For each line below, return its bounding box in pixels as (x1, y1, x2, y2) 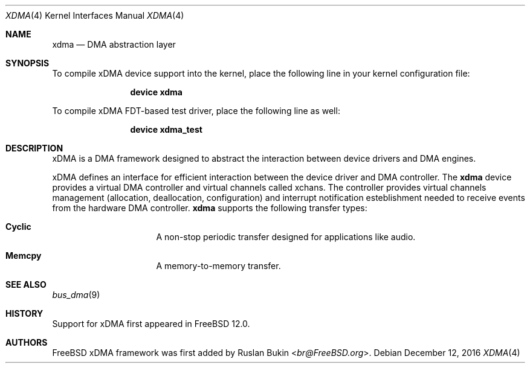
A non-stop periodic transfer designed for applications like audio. (156, 232, 416, 242)
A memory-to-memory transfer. (156, 261, 281, 271)
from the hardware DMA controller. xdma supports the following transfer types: (52, 203, 367, 213)
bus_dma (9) (52, 290, 100, 300)
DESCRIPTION (5, 143, 63, 153)
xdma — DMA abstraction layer (52, 39, 176, 49)
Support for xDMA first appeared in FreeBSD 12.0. (52, 319, 250, 329)
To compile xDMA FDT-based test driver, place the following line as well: (52, 106, 340, 116)
